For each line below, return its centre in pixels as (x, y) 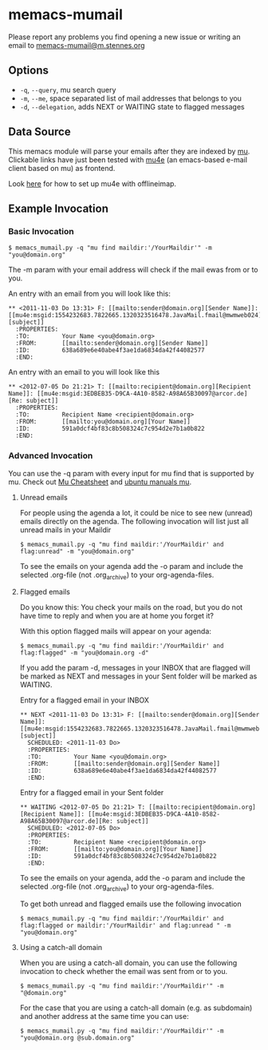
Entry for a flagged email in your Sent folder (92, 793)
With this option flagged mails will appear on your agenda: (115, 631)
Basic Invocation (41, 231)
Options (29, 71)
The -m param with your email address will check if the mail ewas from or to (133, 270)
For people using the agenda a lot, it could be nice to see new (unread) (136, 512)
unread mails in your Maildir (65, 530)
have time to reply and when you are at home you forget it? (116, 616)
